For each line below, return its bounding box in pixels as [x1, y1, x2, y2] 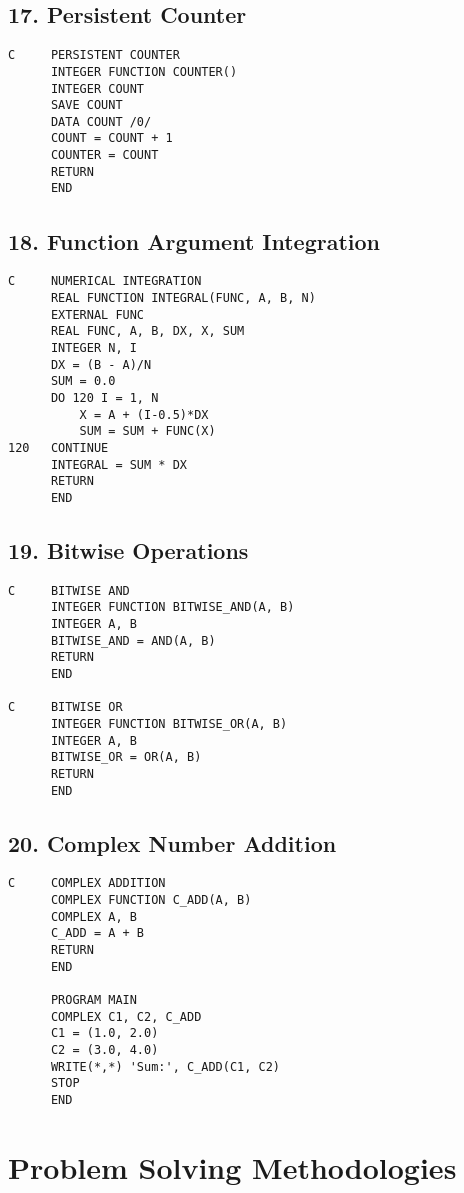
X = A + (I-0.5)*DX [79, 407, 209, 422]
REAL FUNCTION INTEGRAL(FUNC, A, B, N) [50, 290, 316, 305]
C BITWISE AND [8, 583, 130, 598]
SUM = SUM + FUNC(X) [79, 424, 216, 439]
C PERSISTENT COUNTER [8, 48, 180, 63]
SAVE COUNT [50, 98, 123, 113]
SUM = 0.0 [50, 374, 116, 389]
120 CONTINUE [8, 440, 109, 455]
